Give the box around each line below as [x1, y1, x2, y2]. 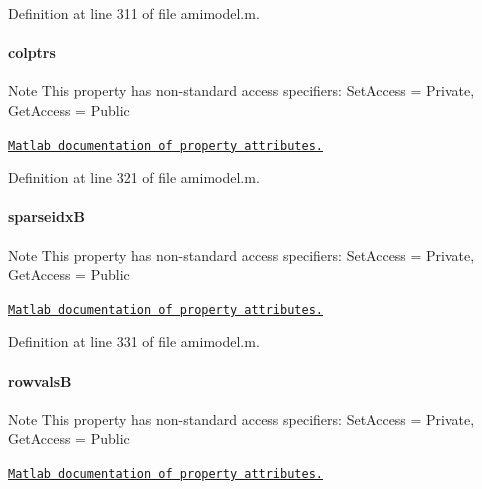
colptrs [8, 42, 56, 63]
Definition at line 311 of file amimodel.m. [8, 3, 260, 23]
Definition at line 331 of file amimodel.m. [8, 331, 260, 352]
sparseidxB [8, 206, 85, 227]
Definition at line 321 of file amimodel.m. [8, 167, 260, 188]
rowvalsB [8, 370, 72, 391]
